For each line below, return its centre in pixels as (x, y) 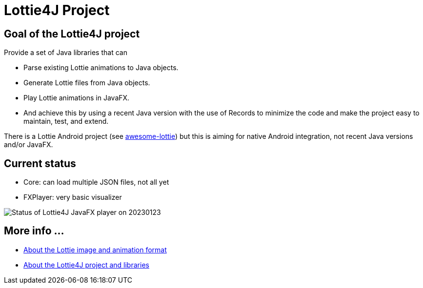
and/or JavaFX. (29, 145)
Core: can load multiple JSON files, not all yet (96, 182)
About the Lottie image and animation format (95, 250)
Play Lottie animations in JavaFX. (77, 98)
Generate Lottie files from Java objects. (87, 83)
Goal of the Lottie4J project (72, 34)
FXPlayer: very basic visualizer (73, 197)
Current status (40, 163)
